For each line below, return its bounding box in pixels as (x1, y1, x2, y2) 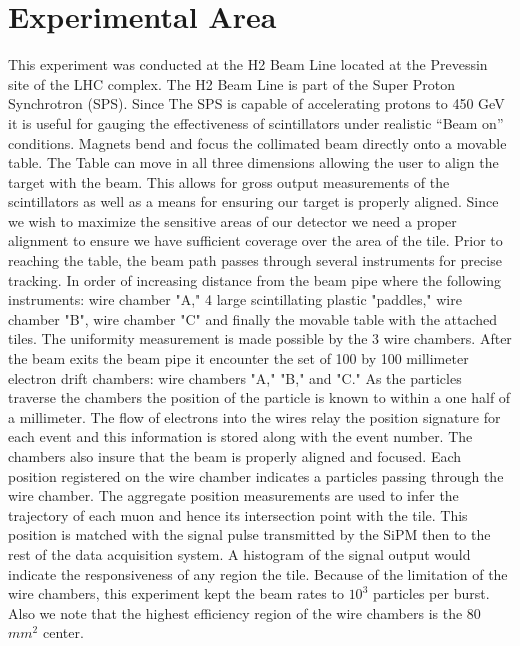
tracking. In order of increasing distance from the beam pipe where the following (8, 269, 502, 290)
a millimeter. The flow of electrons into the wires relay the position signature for (8, 406, 501, 427)
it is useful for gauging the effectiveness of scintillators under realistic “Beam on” (8, 112, 504, 133)
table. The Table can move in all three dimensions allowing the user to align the (8, 152, 499, 173)
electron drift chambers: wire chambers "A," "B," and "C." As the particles (8, 367, 462, 388)
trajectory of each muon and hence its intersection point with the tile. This (8, 504, 468, 525)
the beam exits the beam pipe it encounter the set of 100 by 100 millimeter (8, 348, 469, 369)
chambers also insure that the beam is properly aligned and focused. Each (8, 446, 462, 466)
